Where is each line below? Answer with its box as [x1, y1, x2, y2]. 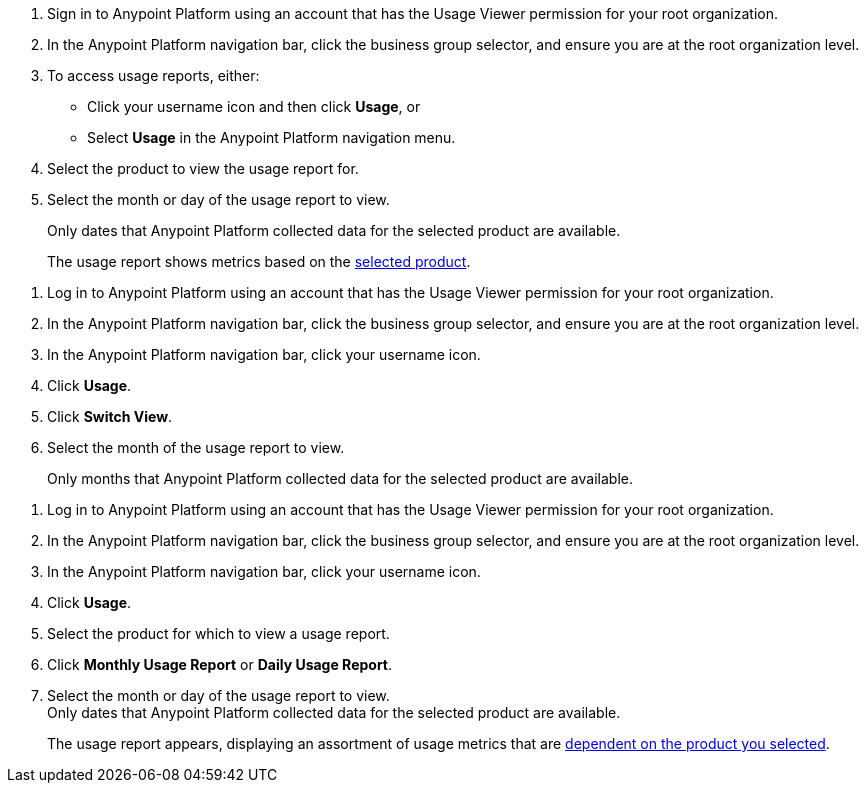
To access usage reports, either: [47, 67, 260, 84]
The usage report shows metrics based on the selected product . [47, 253, 471, 270]
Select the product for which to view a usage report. [47, 625, 390, 642]
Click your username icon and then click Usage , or [87, 98, 421, 115]
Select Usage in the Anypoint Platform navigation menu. [87, 129, 456, 146]
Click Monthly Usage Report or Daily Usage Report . [47, 656, 393, 673]
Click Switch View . [47, 408, 173, 425]
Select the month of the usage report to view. [47, 439, 345, 456]
